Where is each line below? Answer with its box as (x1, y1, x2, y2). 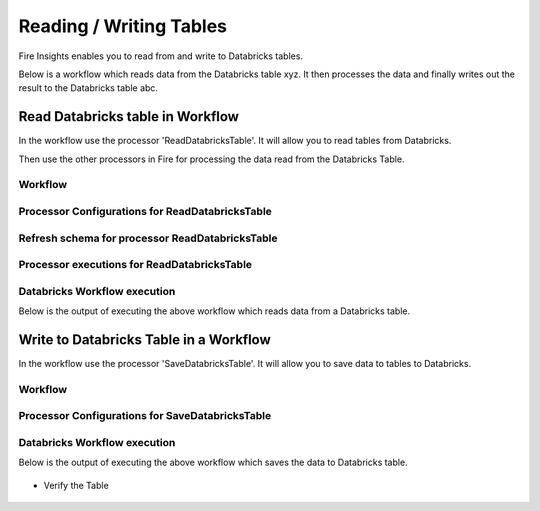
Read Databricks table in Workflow (18, 108, 240, 125)
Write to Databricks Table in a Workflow (18, 331, 272, 348)
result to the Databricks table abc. (18, 82, 159, 94)
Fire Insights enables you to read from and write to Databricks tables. (18, 50, 304, 62)
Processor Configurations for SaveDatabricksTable (18, 409, 272, 423)
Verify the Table (43, 479, 109, 491)
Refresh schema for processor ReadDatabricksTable (18, 231, 279, 245)
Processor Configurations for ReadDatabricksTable (18, 204, 272, 218)
